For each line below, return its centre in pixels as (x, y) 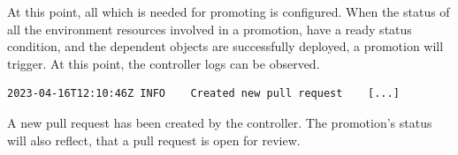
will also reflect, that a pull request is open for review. (154, 140)
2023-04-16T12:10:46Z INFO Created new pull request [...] (203, 94)
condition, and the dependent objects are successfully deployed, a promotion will (225, 46)
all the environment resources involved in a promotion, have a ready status (210, 29)
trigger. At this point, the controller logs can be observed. (164, 63)
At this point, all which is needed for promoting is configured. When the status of (229, 11)
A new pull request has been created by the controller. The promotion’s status (220, 122)
